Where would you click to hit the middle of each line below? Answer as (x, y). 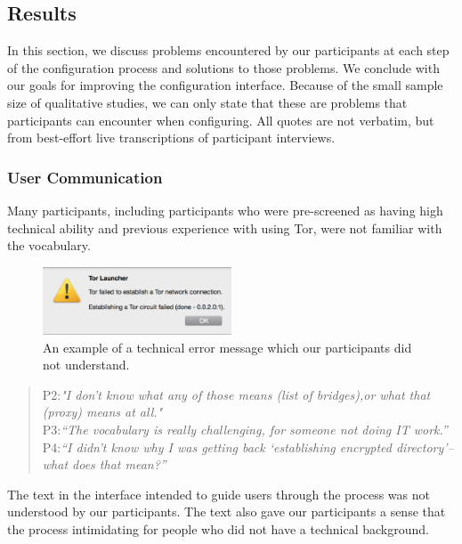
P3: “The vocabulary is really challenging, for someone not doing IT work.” (245, 429)
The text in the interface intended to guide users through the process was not (219, 494)
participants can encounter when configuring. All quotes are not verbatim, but (221, 120)
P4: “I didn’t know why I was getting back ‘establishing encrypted (217, 447)
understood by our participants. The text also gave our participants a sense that (227, 512)
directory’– (425, 447)
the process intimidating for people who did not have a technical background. (218, 528)
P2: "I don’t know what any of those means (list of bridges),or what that (236, 394)
